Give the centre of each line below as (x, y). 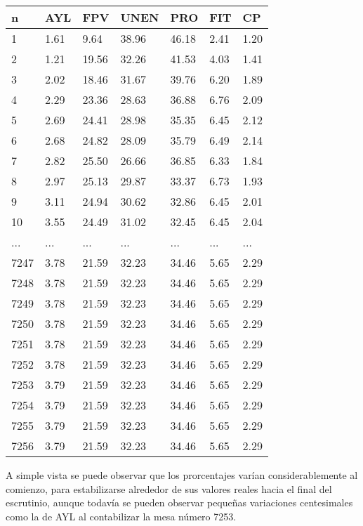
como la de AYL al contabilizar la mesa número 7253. (121, 516)
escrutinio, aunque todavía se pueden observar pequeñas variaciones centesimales (179, 502)
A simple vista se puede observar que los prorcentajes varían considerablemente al (182, 475)
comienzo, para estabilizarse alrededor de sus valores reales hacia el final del (169, 488)
